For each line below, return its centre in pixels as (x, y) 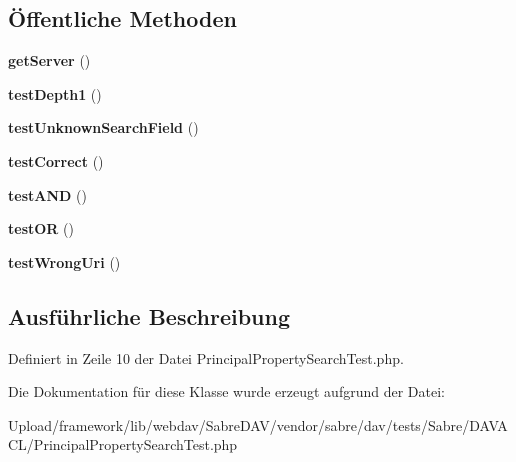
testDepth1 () (55, 93)
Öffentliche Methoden (122, 18)
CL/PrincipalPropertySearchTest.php (123, 444)
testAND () (47, 194)
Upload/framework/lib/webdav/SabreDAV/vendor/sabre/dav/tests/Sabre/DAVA (258, 424)
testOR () (41, 228)
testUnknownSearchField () (103, 127)
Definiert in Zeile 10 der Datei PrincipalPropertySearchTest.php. (206, 357)
